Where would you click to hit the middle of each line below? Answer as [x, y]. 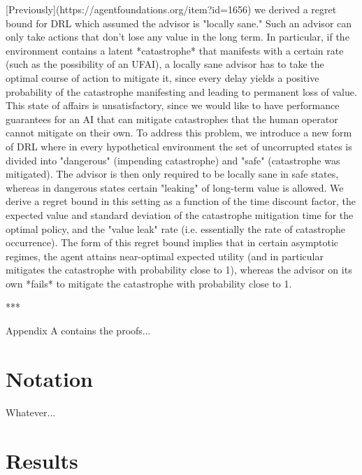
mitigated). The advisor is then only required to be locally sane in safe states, [172, 174]
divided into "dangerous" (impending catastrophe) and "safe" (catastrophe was [173, 160]
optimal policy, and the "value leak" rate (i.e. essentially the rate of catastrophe [176, 228]
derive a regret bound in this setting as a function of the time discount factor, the [181, 201]
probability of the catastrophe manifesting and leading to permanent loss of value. [181, 91]
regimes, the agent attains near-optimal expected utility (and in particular [165, 256]
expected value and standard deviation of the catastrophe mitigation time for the [180, 214]
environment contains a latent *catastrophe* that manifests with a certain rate [175, 50]
